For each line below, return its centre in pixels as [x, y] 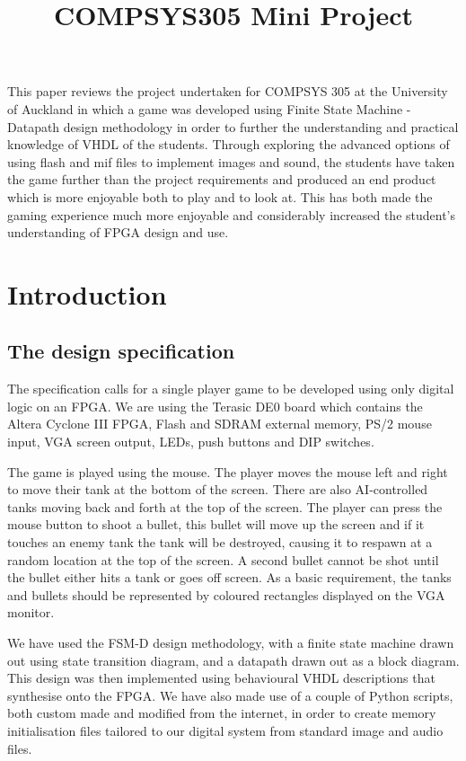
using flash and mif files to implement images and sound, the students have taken [231, 161]
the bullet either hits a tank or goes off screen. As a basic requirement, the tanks [229, 577]
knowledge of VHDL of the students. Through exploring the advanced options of [229, 144]
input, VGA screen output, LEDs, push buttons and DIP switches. [191, 442]
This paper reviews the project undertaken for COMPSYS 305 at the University [228, 91]
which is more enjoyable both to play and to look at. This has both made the [220, 196]
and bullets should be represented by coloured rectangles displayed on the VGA [226, 594]
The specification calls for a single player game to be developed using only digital [231, 389]
